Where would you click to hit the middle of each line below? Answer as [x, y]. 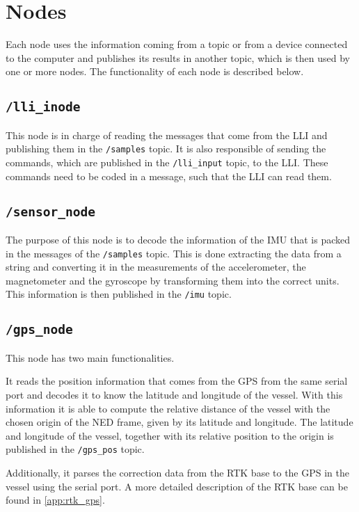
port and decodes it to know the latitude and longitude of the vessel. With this [174, 395]
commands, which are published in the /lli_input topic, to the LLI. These [167, 162]
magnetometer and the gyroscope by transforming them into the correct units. [173, 280]
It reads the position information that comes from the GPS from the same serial [177, 381]
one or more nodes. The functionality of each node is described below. [155, 71]
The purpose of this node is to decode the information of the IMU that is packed [178, 239]
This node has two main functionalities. [90, 357]
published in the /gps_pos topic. [75, 449]
